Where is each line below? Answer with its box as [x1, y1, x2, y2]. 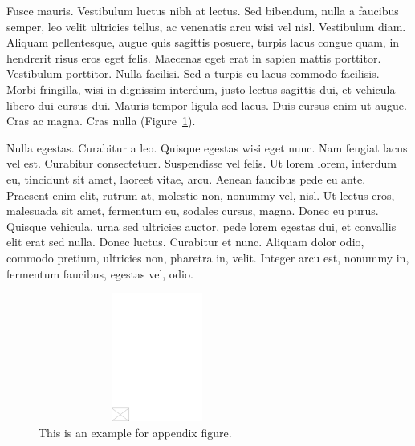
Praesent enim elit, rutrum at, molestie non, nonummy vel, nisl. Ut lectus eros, [6, 186, 395, 203]
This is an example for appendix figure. [39, 424, 232, 440]
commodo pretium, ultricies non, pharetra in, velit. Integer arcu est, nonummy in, [6, 249, 409, 266]
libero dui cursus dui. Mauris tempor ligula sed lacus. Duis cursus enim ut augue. [6, 96, 407, 113]
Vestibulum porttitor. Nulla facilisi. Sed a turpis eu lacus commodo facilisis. [6, 65, 380, 82]
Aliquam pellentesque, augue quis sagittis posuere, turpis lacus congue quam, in [6, 34, 400, 51]
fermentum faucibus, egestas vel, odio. [6, 265, 193, 282]
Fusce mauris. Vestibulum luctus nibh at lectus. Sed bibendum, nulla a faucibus [6, 2, 399, 18]
